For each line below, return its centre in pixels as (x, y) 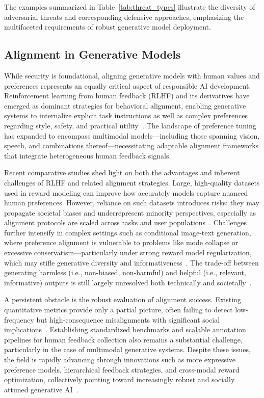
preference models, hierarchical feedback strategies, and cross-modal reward (122, 369)
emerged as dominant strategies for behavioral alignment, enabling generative (125, 105)
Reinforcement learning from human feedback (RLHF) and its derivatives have (127, 96)
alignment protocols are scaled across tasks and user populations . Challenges (126, 222)
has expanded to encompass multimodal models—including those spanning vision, (132, 135)
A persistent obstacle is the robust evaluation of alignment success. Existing (123, 299)
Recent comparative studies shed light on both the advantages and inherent (122, 173)
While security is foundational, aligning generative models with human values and (132, 75)
